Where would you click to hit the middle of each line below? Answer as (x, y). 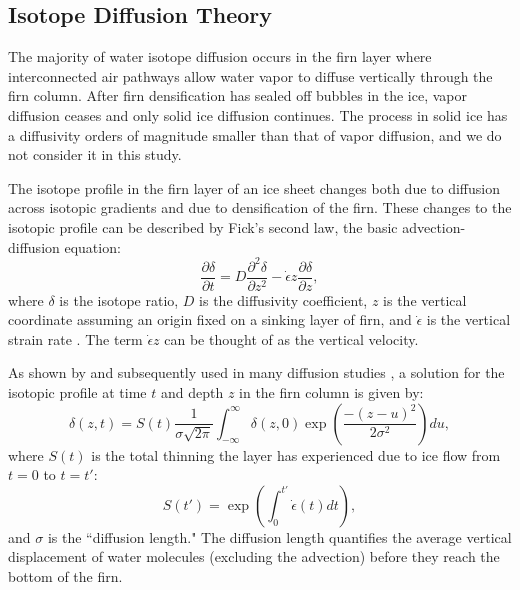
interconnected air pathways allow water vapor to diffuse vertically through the (250, 75)
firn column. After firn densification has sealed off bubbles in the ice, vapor (237, 95)
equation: (92, 246)
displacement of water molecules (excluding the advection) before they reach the (254, 556)
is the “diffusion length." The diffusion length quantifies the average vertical (279, 536)
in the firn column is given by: (331, 392)
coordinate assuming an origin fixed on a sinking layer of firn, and (210, 319)
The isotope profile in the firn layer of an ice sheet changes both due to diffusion (254, 187)
